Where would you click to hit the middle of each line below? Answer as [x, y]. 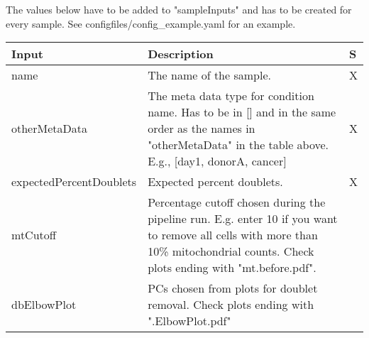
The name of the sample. [209, 75]
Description [181, 54]
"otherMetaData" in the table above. [238, 145]
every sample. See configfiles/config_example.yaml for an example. [151, 23]
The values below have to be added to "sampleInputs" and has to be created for [179, 9]
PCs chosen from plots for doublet [233, 288]
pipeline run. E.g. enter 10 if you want [243, 219]
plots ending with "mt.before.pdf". [232, 268]
